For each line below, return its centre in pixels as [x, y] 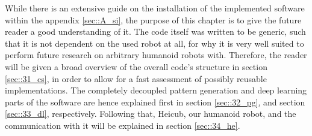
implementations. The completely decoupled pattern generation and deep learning [156, 90]
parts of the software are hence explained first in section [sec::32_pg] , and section [155, 102]
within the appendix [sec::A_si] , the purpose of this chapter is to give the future [153, 19]
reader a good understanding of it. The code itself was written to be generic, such [155, 31]
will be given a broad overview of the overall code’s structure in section [136, 66]
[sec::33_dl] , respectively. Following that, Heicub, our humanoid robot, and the [151, 114]
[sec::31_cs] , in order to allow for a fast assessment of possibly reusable [136, 78]
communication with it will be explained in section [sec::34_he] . [123, 125]
